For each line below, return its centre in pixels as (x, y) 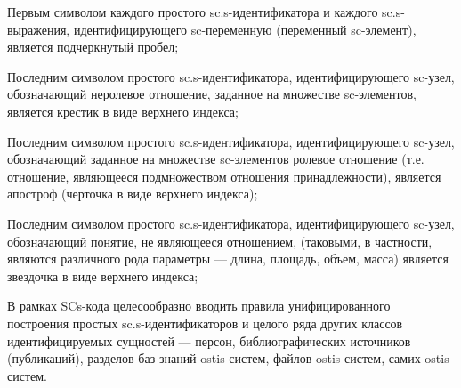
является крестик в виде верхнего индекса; (123, 111)
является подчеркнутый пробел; (93, 47)
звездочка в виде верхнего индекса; (103, 275)
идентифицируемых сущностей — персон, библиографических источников (209, 340)
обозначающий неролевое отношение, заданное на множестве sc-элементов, (212, 94)
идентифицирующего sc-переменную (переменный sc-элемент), (245, 29)
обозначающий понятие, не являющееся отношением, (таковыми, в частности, (220, 241)
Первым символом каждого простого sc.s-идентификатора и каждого (193, 12)
